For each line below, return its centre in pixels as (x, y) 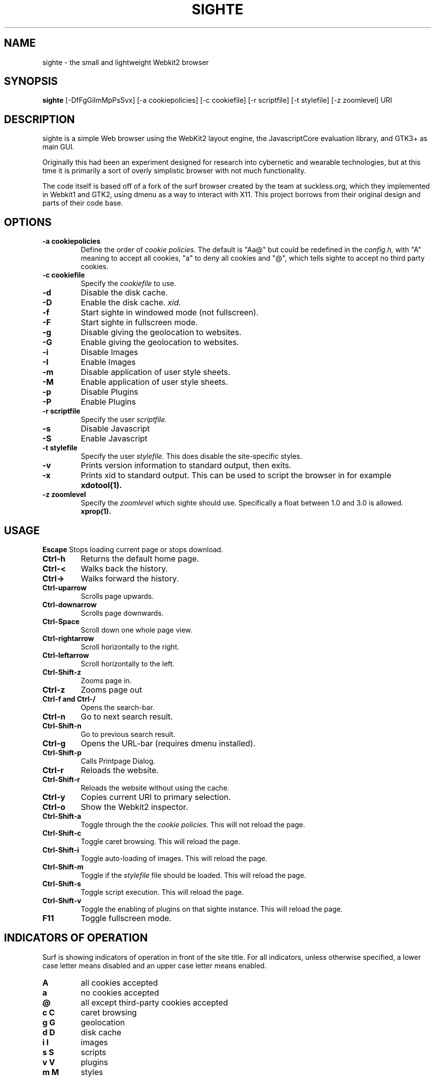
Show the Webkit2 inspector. (134, 807)
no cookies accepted (120, 992)
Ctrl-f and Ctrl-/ (69, 699)
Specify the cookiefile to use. (128, 284)
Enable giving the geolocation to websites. (160, 342)
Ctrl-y (54, 797)
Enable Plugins (108, 402)
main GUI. (58, 147)
